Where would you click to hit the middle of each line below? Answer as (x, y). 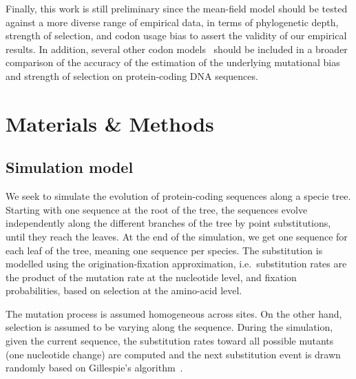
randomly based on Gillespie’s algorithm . (94, 368)
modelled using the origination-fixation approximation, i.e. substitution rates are (176, 264)
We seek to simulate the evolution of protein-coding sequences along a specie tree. (178, 196)
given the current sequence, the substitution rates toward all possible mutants (170, 341)
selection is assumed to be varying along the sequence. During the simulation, (169, 327)
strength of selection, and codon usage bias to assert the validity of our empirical (176, 35)
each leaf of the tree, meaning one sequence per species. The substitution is (164, 250)
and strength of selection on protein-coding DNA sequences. (132, 75)
